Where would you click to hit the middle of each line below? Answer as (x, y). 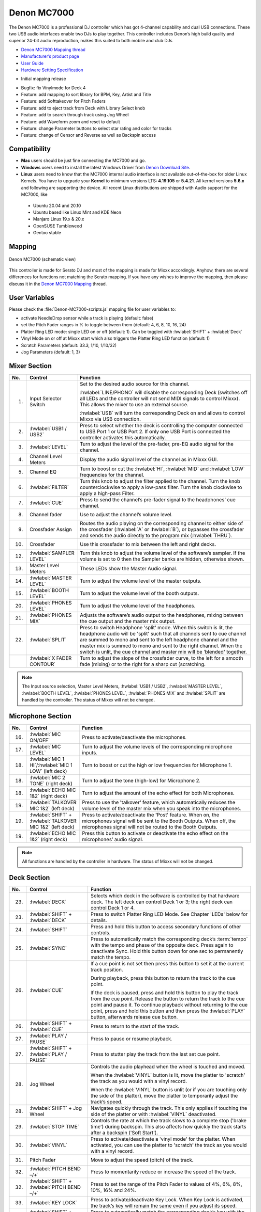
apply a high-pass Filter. (107, 493)
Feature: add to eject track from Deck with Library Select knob (83, 108)
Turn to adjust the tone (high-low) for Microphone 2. (141, 781)
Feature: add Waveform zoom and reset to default (71, 122)
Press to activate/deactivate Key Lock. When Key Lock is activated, (167, 1200)
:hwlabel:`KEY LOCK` (53, 1203)
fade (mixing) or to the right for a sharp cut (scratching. (143, 664)
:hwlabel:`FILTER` (49, 487)
